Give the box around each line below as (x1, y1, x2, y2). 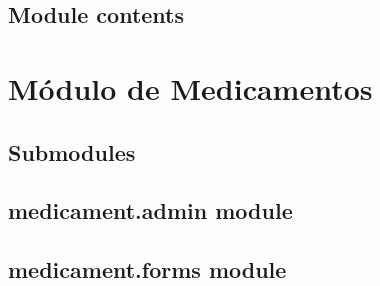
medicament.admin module (8, 195, 293, 226)
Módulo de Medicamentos (8, 67, 373, 108)
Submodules (8, 136, 136, 167)
